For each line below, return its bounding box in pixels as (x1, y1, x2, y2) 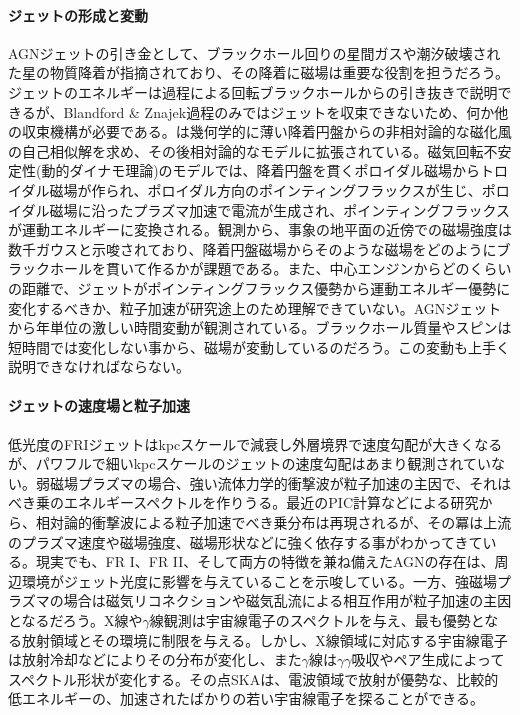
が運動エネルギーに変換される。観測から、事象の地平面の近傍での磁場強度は (8, 219, 512, 240)
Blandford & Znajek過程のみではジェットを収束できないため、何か (63, 101, 495, 122)
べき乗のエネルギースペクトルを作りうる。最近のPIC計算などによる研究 (8, 492, 479, 513)
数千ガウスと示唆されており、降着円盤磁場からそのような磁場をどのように (8, 238, 497, 259)
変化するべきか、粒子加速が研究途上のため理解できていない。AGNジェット (8, 297, 502, 318)
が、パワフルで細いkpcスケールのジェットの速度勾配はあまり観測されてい (8, 453, 492, 474)
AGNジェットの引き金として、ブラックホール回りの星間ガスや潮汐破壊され (8, 42, 501, 63)
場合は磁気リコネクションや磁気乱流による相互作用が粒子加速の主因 (63, 590, 512, 611)
